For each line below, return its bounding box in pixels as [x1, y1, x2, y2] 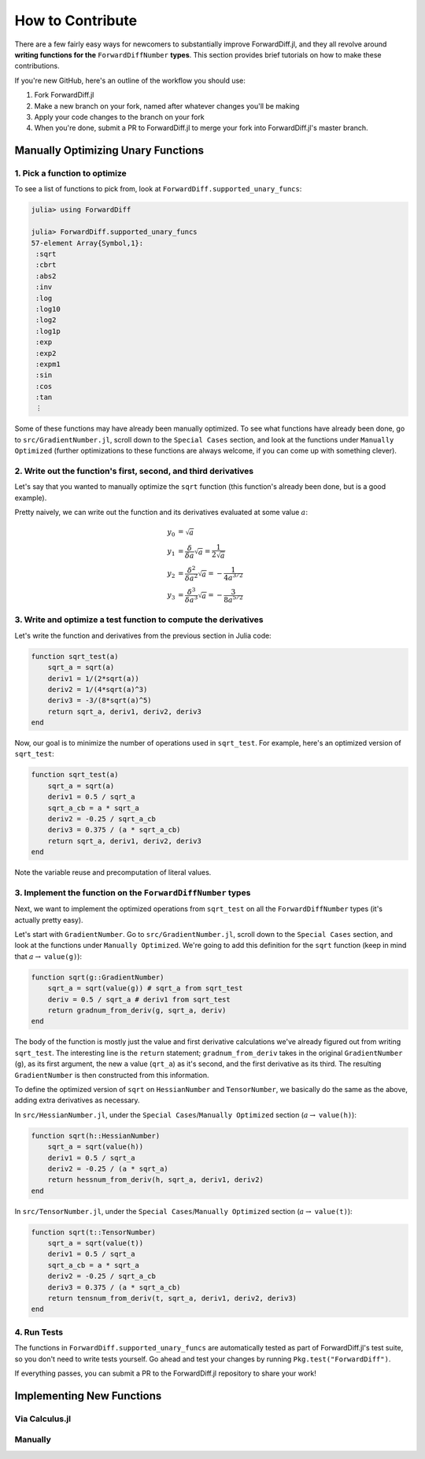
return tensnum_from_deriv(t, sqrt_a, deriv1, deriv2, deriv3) [47, 1294, 297, 1302]
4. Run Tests [14, 1327, 63, 1338]
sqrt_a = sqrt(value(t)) [47, 1239, 144, 1248]
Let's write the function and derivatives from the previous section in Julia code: [14, 631, 272, 640]
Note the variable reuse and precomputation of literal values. [14, 868, 212, 877]
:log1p [35, 327, 61, 335]
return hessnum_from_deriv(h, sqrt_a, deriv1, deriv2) [47, 1176, 264, 1184]
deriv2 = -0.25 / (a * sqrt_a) [47, 1164, 168, 1173]
